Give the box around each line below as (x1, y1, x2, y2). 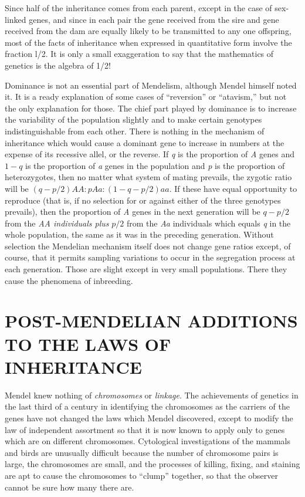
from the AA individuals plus (5, 217, 109, 229)
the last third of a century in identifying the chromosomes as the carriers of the (5, 400, 290, 413)
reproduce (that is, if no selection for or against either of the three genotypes (5, 194, 281, 206)
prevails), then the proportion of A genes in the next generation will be (5, 205, 260, 218)
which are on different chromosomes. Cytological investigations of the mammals (5, 435, 290, 447)
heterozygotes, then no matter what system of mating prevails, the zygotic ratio (5, 171, 292, 183)
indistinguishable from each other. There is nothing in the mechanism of (5, 124, 265, 137)
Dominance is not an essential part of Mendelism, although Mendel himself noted (5, 79, 297, 91)
